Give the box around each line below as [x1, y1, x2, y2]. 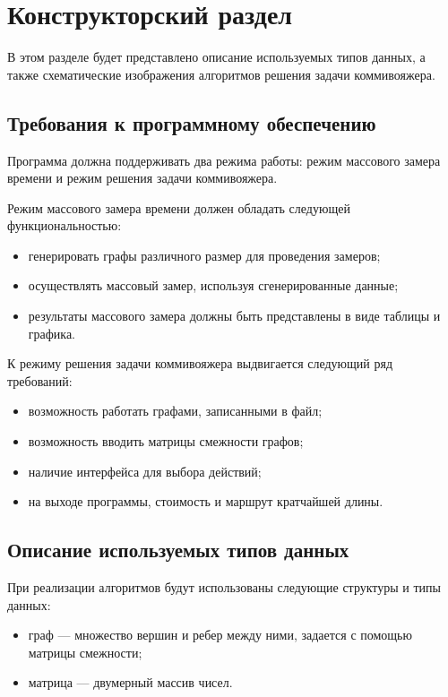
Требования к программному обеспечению [7, 108, 376, 136]
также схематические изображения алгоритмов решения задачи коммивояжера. [7, 65, 435, 83]
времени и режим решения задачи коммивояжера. [7, 168, 278, 187]
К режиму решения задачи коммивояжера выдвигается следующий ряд [7, 354, 393, 373]
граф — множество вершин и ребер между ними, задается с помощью [28, 625, 412, 644]
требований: [7, 371, 73, 390]
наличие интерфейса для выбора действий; [28, 461, 262, 480]
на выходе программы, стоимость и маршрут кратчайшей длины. [28, 492, 383, 511]
